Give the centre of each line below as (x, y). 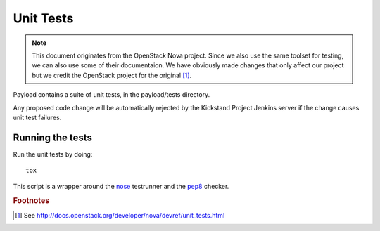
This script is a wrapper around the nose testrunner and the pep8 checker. (121, 186)
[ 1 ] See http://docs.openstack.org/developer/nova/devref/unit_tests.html (120, 215)
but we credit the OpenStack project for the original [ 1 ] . (112, 75)
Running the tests (53, 137)
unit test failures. (37, 117)
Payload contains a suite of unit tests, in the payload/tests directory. (112, 95)
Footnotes (31, 201)
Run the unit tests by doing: (53, 154)
